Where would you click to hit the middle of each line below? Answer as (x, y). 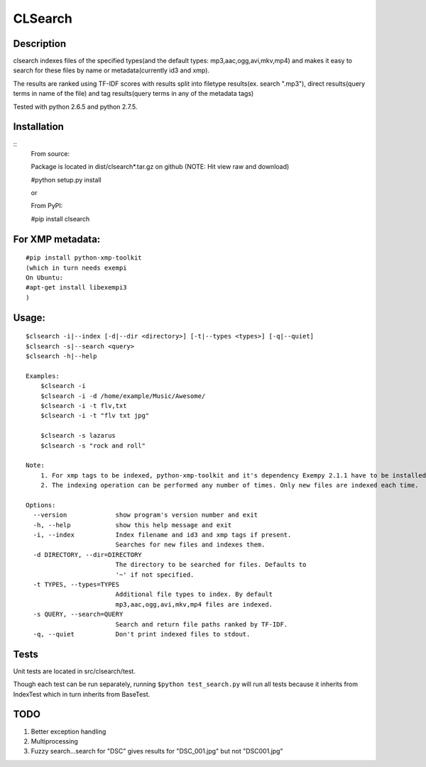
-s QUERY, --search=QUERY (78, 614)
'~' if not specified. (155, 574)
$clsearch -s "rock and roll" (93, 446)
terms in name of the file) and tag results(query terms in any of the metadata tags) (133, 94)
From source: (50, 153)
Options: (41, 505)
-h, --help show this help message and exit (132, 525)
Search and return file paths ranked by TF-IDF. (202, 624)
